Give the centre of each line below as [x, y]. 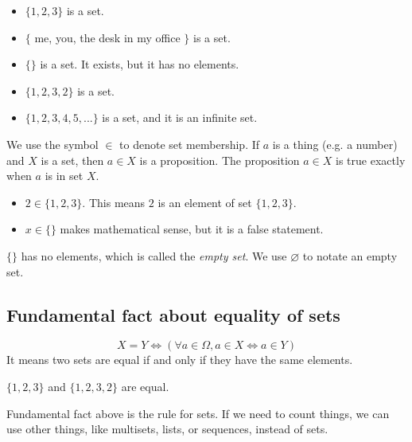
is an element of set [205, 202]
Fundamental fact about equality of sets [173, 314]
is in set [64, 176]
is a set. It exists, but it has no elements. [140, 64]
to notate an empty [350, 255]
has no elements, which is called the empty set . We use [154, 255]
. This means [114, 202]
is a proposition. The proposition [220, 160]
